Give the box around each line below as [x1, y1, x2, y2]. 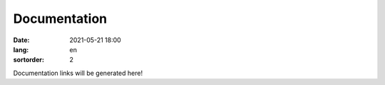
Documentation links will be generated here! [13, 69, 143, 77]
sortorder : [13, 56, 44, 64]
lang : [13, 45, 29, 54]
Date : [13, 36, 30, 44]
